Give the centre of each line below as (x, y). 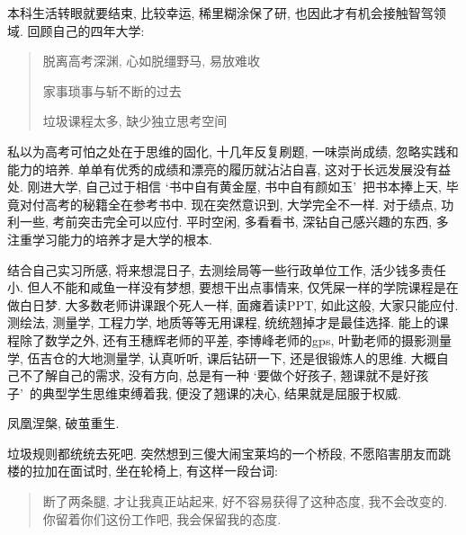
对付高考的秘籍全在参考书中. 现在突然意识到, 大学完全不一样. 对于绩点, (228, 204)
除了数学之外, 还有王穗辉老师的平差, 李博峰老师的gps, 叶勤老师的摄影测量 (235, 339)
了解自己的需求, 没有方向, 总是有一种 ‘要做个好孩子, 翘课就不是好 (224, 375)
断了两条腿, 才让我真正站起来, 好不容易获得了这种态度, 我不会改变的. (245, 501)
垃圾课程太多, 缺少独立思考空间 (135, 121)
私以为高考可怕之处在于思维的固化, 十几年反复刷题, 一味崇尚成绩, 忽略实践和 (233, 151)
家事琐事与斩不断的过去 (112, 90)
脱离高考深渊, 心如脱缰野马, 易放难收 (151, 61)
